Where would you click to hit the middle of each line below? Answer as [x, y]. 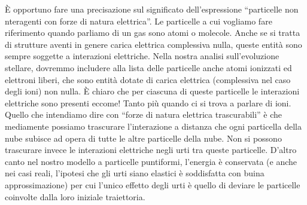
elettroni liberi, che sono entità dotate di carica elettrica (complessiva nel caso [148, 79]
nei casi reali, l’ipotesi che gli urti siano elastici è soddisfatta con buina [135, 173]
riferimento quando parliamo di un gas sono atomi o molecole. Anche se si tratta [153, 33]
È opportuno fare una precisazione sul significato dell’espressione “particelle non [152, 9]
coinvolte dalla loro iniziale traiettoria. [75, 196]
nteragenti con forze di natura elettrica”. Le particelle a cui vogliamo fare [139, 21]
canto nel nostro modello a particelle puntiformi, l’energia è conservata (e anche [151, 161]
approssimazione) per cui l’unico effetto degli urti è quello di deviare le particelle [153, 184]
